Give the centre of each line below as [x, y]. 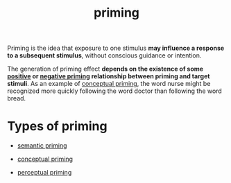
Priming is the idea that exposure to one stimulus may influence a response [116, 48]
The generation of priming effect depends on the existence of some [105, 69]
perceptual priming [44, 173]
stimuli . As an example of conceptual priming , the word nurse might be [109, 84]
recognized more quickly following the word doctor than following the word [114, 91]
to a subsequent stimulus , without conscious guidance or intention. [104, 55]
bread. [17, 98]
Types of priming [57, 127]
